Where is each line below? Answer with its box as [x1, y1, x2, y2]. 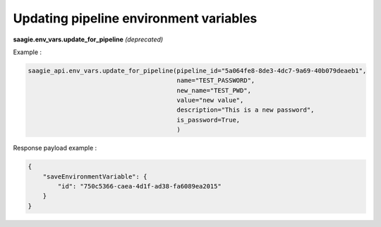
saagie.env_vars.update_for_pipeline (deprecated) [13, 35, 164, 44]
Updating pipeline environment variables [13, 11, 258, 26]
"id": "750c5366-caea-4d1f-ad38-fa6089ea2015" [57, 183, 222, 190]
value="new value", [176, 96, 244, 105]
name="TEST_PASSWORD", [176, 77, 255, 84]
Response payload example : [13, 144, 97, 153]
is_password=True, [176, 116, 241, 124]
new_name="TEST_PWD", [176, 86, 252, 94]
